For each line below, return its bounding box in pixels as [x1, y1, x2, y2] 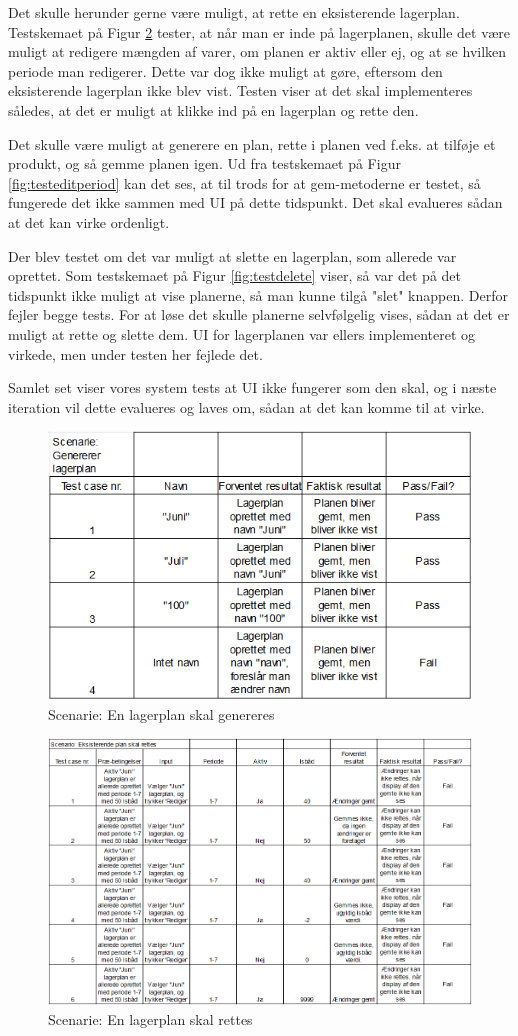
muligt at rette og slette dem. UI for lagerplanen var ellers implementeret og [8, 323, 475, 344]
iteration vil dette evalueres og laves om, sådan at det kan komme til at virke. [8, 396, 485, 417]
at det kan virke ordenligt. [8, 211, 170, 232]
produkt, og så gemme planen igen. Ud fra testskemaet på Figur [8, 153, 401, 174]
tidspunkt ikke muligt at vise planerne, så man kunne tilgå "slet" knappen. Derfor [8, 284, 508, 305]
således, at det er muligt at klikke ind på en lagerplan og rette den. [8, 99, 419, 120]
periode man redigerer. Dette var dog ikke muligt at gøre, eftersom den [8, 60, 443, 81]
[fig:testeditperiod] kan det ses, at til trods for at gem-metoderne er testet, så [8, 172, 481, 193]
